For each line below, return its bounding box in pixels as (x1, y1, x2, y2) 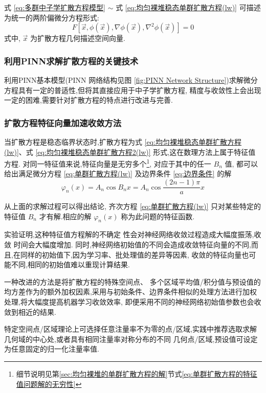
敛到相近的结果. (4, 306, 56, 317)
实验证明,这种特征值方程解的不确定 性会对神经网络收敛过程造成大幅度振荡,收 (4, 229, 261, 240)
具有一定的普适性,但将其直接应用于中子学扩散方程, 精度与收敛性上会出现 (18, 84, 261, 95)
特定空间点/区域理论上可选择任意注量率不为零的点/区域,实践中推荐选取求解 (4, 323, 257, 334)
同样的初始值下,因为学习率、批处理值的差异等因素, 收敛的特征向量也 (20, 249, 249, 260)
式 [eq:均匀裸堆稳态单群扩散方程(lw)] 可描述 (116, 2, 261, 12)
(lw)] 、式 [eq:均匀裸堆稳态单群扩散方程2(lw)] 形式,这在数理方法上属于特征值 (4, 146, 256, 157)
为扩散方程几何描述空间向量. (30, 33, 125, 43)
